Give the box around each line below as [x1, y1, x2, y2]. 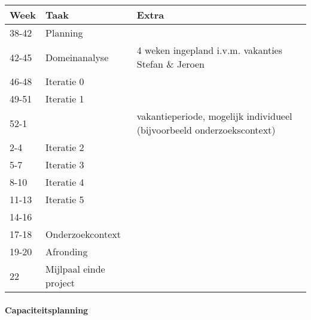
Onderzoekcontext [45, 227, 121, 241]
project [45, 276, 75, 289]
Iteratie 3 [45, 158, 84, 171]
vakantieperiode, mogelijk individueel [136, 109, 292, 123]
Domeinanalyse [45, 50, 109, 64]
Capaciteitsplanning [5, 303, 89, 316]
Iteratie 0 [45, 74, 84, 88]
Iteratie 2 [45, 140, 84, 154]
